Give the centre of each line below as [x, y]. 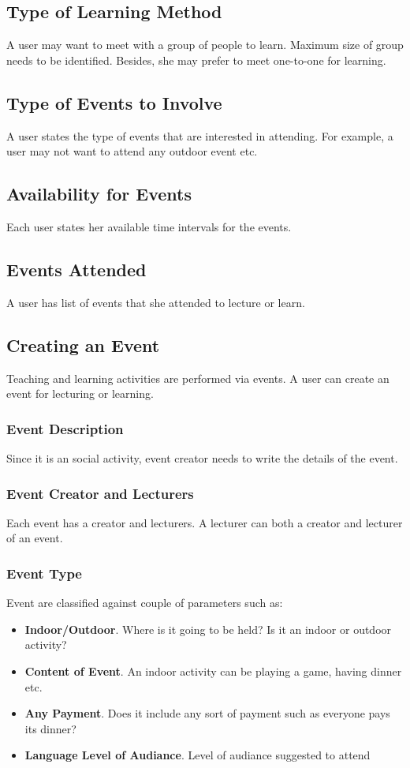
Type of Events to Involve [114, 102]
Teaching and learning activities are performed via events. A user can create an [198, 378]
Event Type [44, 573]
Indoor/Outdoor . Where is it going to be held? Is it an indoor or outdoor [208, 629]
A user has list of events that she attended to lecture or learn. [156, 302]
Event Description [65, 428]
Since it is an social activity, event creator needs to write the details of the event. [202, 457]
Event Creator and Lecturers [100, 493]
